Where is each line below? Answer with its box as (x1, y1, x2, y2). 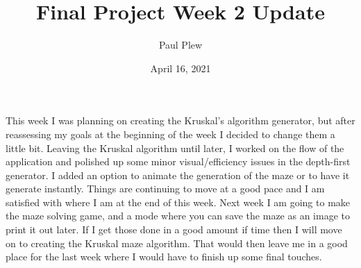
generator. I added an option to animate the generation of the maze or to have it (6, 167, 350, 182)
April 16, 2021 (150, 60, 211, 75)
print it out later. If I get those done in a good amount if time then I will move (6, 222, 342, 237)
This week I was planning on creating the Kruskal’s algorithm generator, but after (6, 113, 355, 128)
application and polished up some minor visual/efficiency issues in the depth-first (6, 154, 351, 169)
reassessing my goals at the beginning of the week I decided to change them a (6, 126, 335, 141)
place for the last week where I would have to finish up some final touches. (6, 249, 322, 264)
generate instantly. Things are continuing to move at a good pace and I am (6, 181, 325, 196)
